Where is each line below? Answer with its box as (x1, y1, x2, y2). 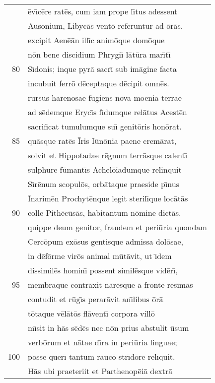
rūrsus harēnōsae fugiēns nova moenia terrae (28, 92, 182, 103)
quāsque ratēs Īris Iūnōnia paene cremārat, (28, 135, 177, 146)
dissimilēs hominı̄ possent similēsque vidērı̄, (28, 264, 178, 276)
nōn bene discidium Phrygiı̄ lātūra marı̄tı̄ (28, 49, 171, 60)
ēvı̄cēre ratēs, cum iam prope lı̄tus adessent (28, 5, 178, 17)
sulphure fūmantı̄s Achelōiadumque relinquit (28, 164, 182, 175)
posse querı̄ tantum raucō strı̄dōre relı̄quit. (28, 351, 175, 362)
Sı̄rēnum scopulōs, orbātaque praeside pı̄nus (28, 178, 179, 190)
